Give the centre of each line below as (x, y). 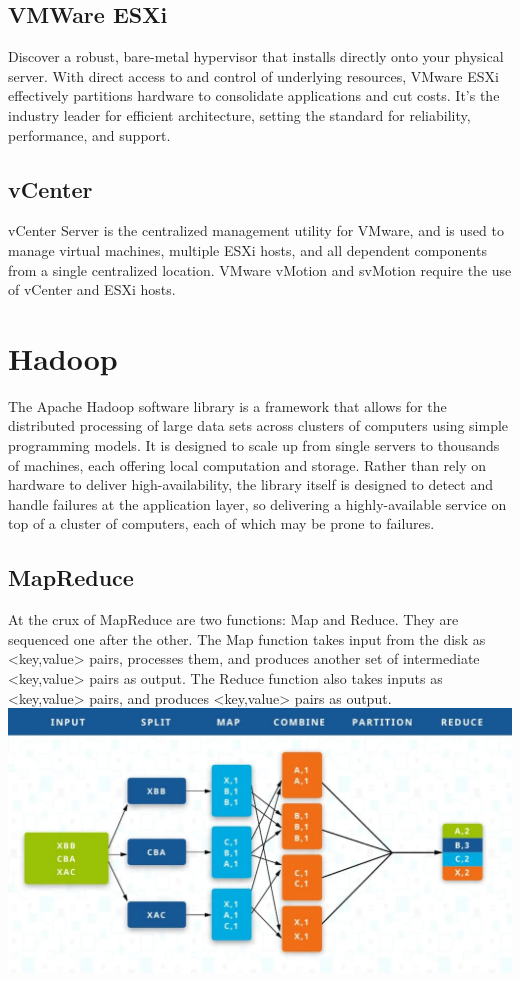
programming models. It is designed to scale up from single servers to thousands (254, 445)
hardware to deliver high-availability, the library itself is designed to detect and (251, 484)
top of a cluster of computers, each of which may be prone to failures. (221, 523)
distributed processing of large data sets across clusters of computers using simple (258, 425)
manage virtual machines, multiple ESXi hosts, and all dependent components (247, 249)
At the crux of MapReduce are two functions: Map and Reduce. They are (233, 619)
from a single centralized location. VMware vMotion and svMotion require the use (260, 269)
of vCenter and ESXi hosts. (92, 289)
